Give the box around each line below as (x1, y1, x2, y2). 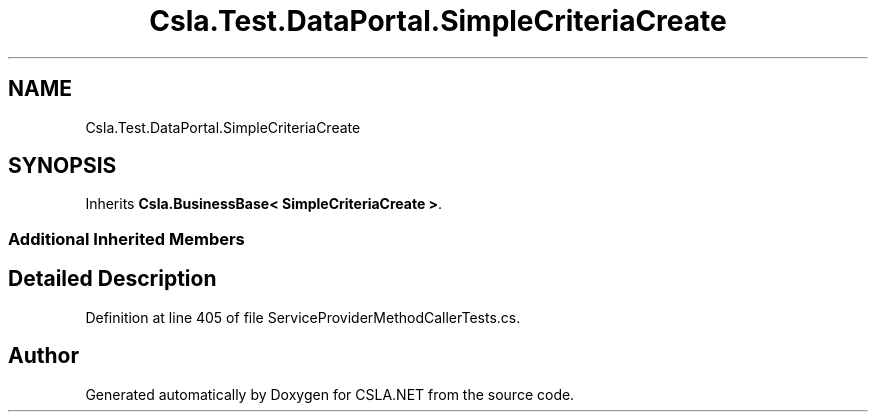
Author (8, 343, 79, 369)
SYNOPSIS (8, 153, 117, 179)
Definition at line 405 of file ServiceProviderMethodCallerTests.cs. (85, 308, 521, 326)
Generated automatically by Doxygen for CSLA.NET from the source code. (85, 385, 575, 403)
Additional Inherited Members (8, 228, 245, 249)
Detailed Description (8, 266, 217, 292)
